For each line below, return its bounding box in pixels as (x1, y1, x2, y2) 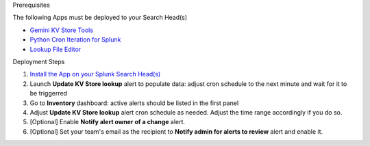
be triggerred (29, 89, 68, 98)
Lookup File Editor (29, 45, 82, 53)
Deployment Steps (12, 57, 65, 65)
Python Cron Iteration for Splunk (29, 35, 121, 44)
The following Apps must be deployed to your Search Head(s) (12, 14, 188, 22)
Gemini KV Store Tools (29, 26, 94, 34)
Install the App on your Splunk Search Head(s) (29, 70, 161, 78)
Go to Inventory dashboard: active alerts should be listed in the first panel (29, 99, 239, 107)
